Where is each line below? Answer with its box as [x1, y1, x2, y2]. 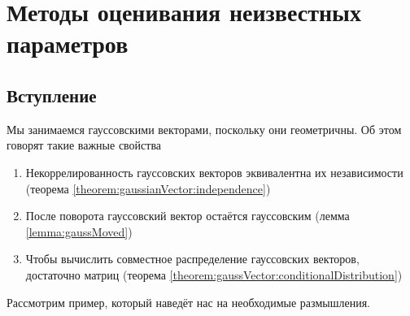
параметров [7, 27, 129, 60]
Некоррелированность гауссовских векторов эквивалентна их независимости [25, 163, 403, 180]
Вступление [7, 82, 97, 107]
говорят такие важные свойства [7, 136, 162, 154]
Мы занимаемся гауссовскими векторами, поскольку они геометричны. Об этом [7, 120, 402, 137]
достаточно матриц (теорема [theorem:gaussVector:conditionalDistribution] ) [25, 266, 403, 283]
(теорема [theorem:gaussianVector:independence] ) [25, 180, 271, 197]
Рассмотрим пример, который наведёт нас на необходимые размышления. [7, 293, 370, 310]
